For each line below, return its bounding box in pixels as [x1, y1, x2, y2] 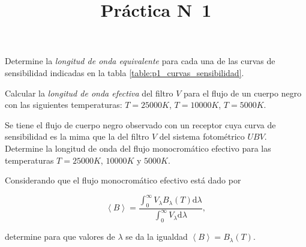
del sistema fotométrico [159, 130, 245, 143]
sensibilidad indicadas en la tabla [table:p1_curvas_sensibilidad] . [5, 66, 244, 79]
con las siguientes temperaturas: [5, 98, 122, 111]
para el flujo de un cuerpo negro [184, 86, 302, 99]
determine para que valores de [5, 230, 115, 243]
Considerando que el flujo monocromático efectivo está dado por [5, 174, 241, 186]
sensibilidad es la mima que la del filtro [5, 130, 149, 143]
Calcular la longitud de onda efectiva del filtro [5, 86, 173, 99]
